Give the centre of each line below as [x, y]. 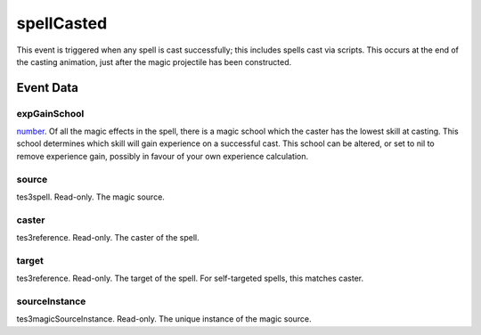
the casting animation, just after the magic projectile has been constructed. [154, 61]
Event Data [48, 88]
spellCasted [62, 23]
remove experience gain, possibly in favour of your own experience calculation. [163, 156]
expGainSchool [50, 113]
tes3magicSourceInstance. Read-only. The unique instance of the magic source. [164, 319]
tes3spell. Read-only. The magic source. [90, 197]
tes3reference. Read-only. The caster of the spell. [108, 238]
